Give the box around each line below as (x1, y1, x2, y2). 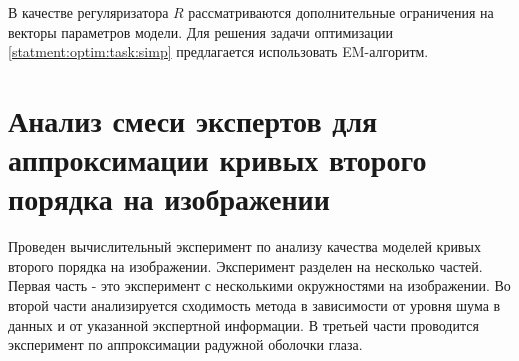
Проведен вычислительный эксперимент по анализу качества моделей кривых (8, 236, 481, 257)
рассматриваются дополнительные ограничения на (188, 2, 494, 22)
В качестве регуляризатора (8, 2, 169, 22)
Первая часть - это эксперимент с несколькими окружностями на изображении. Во (8, 275, 511, 296)
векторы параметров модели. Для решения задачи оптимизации (8, 21, 394, 42)
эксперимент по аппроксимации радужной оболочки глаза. (8, 334, 363, 355)
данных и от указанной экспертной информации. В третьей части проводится (8, 314, 479, 335)
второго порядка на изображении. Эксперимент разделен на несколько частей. (8, 255, 483, 276)
